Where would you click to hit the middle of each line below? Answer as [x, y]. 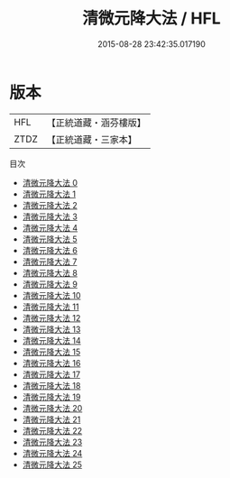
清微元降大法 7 [50, 262]
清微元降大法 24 [52, 453]
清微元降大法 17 [51, 374]
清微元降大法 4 [50, 227]
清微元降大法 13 [51, 329]
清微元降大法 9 [50, 284]
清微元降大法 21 [51, 419]
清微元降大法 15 [51, 352]
